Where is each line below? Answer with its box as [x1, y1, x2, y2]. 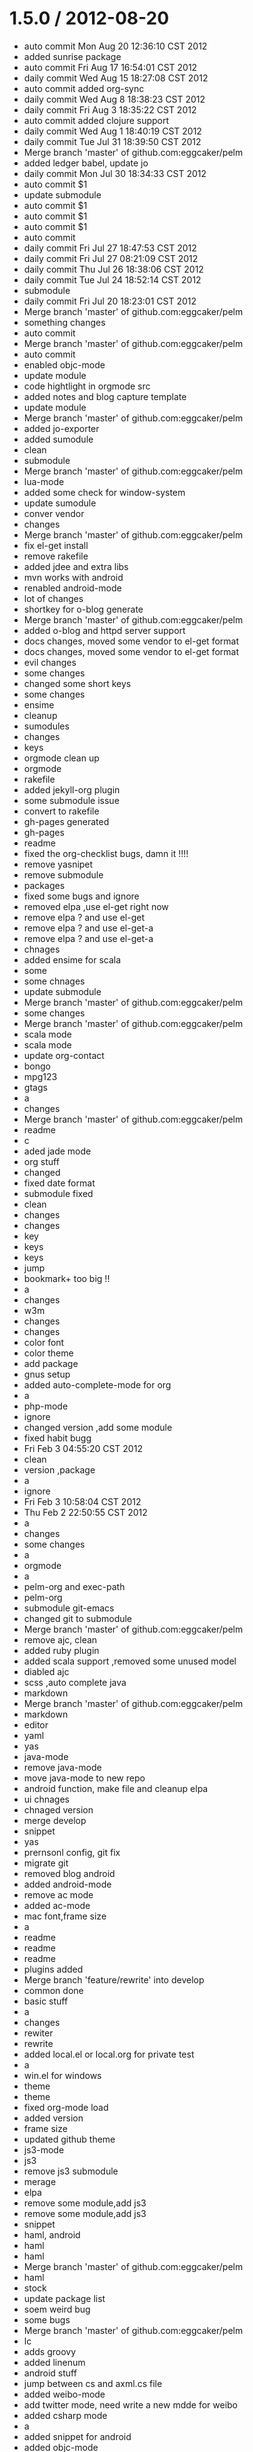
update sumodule [23, 497, 97, 509]
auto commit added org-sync [23, 82, 145, 94]
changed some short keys [23, 677, 132, 689]
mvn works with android [23, 571, 124, 583]
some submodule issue [23, 794, 120, 806]
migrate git [23, 1857, 69, 1869]
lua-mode [23, 475, 65, 487]
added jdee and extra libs [23, 560, 129, 572]
